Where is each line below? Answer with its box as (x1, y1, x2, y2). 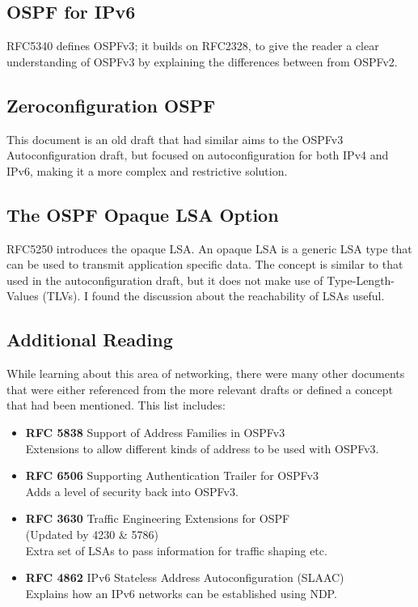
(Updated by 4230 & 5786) (25, 525, 158, 542)
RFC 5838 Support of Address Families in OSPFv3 (25, 423, 285, 440)
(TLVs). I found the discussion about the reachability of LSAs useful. (42, 287, 385, 304)
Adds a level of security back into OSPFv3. (25, 482, 239, 499)
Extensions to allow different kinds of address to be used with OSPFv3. (25, 439, 379, 456)
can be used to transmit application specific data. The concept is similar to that (6, 256, 403, 273)
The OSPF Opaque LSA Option (6, 202, 279, 227)
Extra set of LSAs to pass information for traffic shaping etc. (25, 541, 327, 558)
